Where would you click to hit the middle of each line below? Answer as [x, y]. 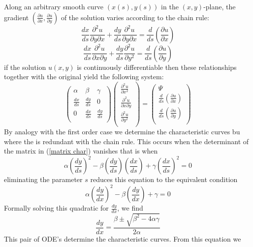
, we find [130, 208]
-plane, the [220, 6]
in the [170, 6]
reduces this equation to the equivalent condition [164, 179]
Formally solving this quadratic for [56, 208]
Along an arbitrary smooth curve [54, 6]
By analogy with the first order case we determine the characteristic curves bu [122, 132]
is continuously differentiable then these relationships [157, 67]
